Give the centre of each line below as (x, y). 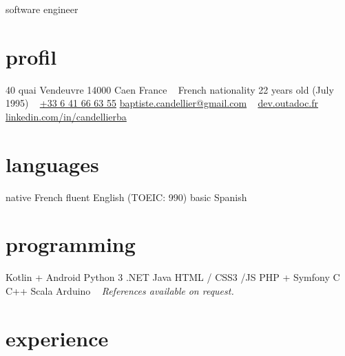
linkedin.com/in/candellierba (66, 116)
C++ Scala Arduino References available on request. (120, 290)
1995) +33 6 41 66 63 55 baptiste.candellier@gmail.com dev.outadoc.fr (162, 103)
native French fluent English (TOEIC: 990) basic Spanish (126, 197)
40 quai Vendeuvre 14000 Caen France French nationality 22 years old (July (170, 89)
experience (57, 338)
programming (71, 244)
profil (31, 56)
